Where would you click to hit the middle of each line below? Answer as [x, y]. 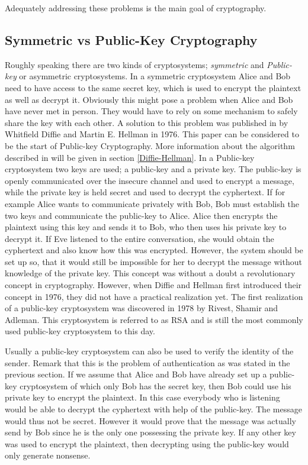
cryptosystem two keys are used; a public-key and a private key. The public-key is [153, 169]
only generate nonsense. [48, 455]
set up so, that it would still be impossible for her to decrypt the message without [153, 261]
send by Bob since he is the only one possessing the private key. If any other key [150, 432]
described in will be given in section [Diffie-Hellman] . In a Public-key [130, 157]
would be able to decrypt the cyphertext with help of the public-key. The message [153, 409]
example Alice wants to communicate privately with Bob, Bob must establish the [152, 203]
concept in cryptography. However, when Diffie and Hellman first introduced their [153, 285]
